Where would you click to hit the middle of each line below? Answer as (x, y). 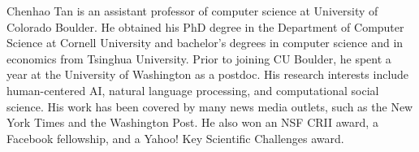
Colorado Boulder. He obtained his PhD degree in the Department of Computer (205, 26)
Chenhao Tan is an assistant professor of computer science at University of (192, 11)
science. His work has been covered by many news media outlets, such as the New (210, 106)
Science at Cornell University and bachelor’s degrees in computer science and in (205, 43)
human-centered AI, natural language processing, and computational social (193, 90)
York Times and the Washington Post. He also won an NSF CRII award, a (192, 122)
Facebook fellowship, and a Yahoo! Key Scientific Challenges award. (175, 138)
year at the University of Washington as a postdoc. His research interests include (208, 74)
